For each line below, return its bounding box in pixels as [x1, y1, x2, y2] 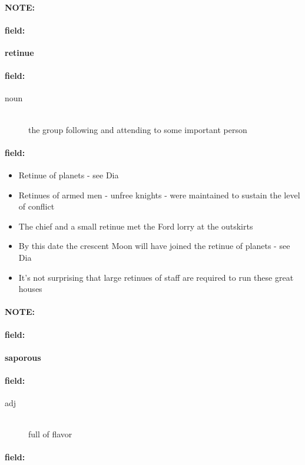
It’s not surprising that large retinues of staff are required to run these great [18, 271, 294, 283]
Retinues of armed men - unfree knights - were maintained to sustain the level [18, 188, 300, 201]
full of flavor [28, 428, 72, 440]
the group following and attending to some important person [28, 123, 247, 135]
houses [18, 283, 42, 295]
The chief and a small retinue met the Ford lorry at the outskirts [18, 220, 253, 232]
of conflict [18, 200, 55, 212]
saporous [5, 351, 41, 363]
